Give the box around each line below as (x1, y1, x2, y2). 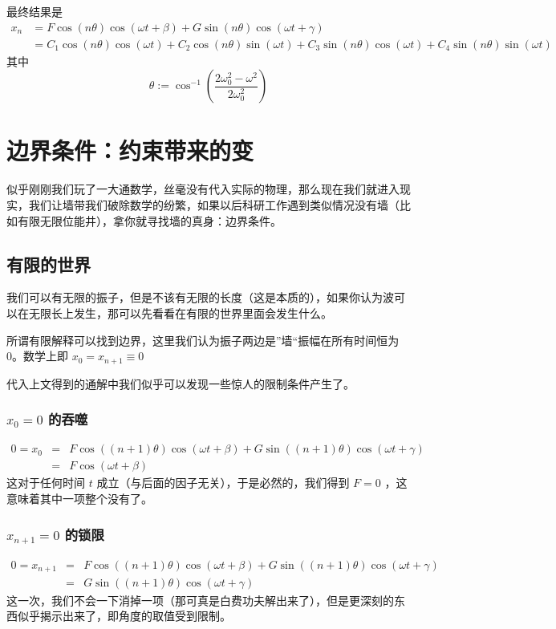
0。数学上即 (6, 347, 68, 364)
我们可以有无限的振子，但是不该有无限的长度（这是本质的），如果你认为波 (6, 289, 394, 306)
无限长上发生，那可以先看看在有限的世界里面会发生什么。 (28, 304, 332, 321)
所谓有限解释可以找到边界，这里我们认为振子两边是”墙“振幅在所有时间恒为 (6, 331, 400, 348)
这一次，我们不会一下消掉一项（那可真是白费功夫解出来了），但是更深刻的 (6, 591, 394, 608)
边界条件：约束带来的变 (6, 134, 254, 167)
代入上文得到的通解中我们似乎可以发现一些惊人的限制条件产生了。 (6, 375, 355, 392)
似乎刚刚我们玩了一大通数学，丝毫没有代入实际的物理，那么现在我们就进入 (6, 181, 400, 197)
